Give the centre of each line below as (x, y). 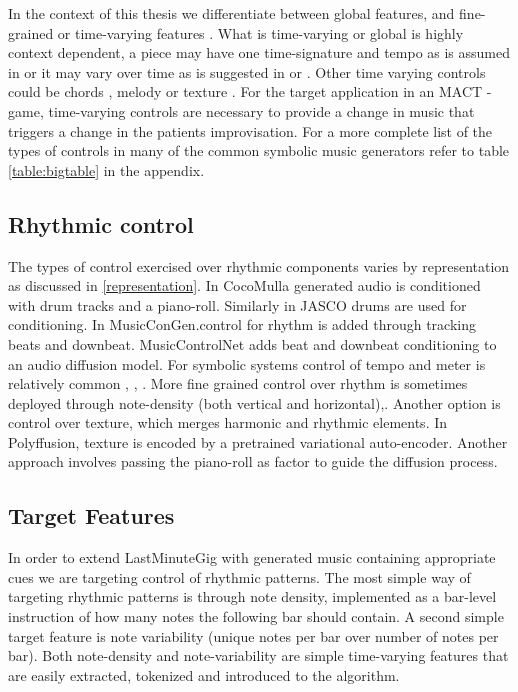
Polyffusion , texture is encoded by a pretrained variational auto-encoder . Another (258, 441)
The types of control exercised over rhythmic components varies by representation (259, 265)
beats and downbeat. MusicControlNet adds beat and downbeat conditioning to (252, 343)
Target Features (91, 515)
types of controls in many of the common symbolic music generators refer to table (259, 150)
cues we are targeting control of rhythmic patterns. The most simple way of (239, 576)
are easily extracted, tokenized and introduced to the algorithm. (204, 674)
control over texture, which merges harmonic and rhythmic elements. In (228, 422)
